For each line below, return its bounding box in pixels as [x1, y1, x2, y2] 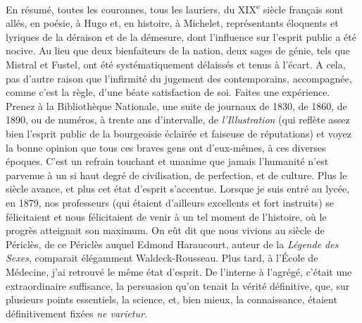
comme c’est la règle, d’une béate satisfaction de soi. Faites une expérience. [6, 85, 330, 99]
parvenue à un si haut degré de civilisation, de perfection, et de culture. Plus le [6, 167, 347, 182]
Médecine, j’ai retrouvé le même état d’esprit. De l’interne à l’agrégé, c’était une [6, 264, 352, 279]
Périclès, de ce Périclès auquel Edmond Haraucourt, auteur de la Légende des [6, 236, 339, 251]
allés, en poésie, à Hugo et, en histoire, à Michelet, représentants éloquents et [6, 16, 339, 30]
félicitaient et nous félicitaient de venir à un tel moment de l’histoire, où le [6, 209, 327, 224]
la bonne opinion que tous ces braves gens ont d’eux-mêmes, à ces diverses [6, 140, 326, 154]
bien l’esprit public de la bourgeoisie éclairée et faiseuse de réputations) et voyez [6, 126, 351, 140]
